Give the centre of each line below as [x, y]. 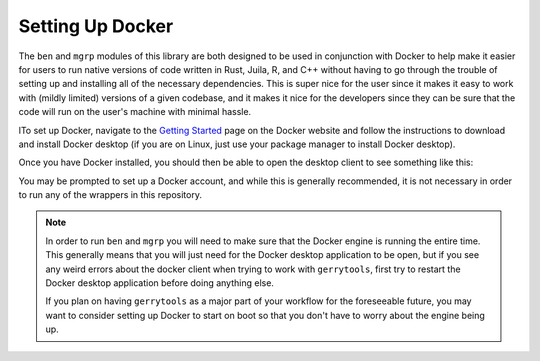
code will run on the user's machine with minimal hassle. [135, 112]
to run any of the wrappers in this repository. [110, 195]
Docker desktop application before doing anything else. [160, 283]
